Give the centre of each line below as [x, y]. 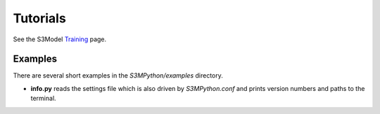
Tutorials [39, 18]
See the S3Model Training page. [60, 39]
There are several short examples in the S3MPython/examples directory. [118, 76]
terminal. [43, 99]
